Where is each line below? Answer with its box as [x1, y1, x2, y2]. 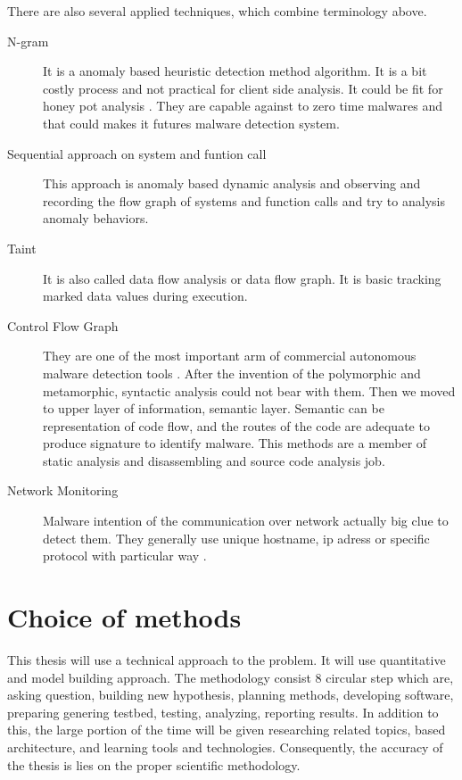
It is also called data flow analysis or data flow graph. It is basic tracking [43, 269, 441, 287]
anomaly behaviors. [43, 209, 149, 228]
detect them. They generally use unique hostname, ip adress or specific [43, 528, 430, 547]
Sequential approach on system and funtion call [7, 144, 267, 162]
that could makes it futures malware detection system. [43, 113, 340, 132]
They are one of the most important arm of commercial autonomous [43, 346, 417, 365]
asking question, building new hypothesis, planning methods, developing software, [7, 685, 454, 704]
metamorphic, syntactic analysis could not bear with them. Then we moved [43, 381, 456, 400]
